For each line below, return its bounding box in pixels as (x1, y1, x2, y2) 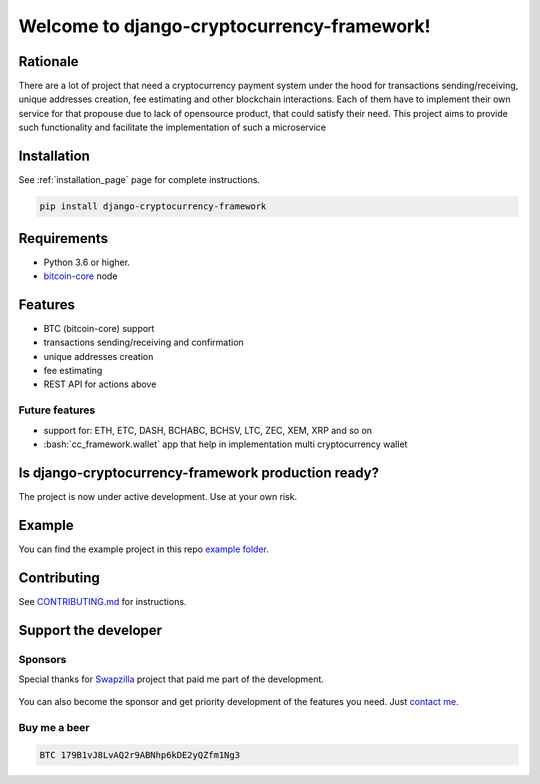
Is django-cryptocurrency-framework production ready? (18, 464, 380, 481)
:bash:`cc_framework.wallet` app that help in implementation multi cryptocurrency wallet (43, 438, 408, 450)
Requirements (18, 230, 109, 247)
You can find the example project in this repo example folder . (18, 543, 270, 555)
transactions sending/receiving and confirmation (43, 336, 244, 349)
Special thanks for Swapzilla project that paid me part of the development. (18, 673, 325, 685)
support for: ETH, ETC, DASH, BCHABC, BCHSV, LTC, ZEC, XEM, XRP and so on (43, 424, 373, 436)
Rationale (18, 53, 79, 70)
